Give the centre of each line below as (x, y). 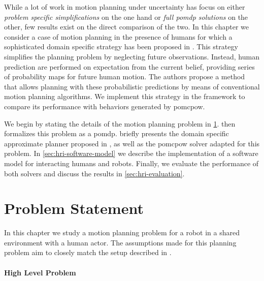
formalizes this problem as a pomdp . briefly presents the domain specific (117, 133)
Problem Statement (74, 208)
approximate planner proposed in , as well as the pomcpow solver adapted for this (132, 143)
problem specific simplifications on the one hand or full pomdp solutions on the (126, 17)
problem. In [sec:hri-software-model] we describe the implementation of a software (131, 153)
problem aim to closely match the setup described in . (88, 252)
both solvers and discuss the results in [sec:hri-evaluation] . (94, 173)
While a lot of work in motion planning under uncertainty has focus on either (125, 7)
